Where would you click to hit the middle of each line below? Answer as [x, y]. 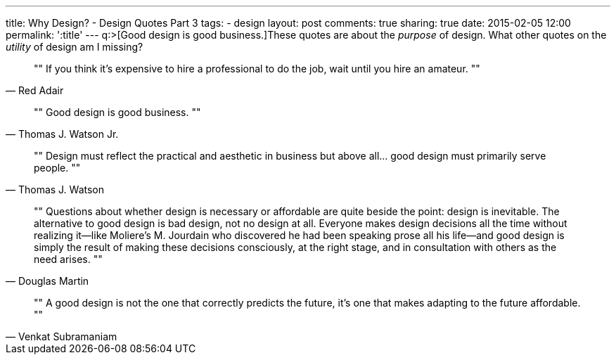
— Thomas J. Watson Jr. [62, 134]
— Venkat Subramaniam [62, 336]
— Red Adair [35, 90]
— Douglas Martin [47, 281]
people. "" [57, 168]
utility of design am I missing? [75, 47]
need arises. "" [68, 259]
